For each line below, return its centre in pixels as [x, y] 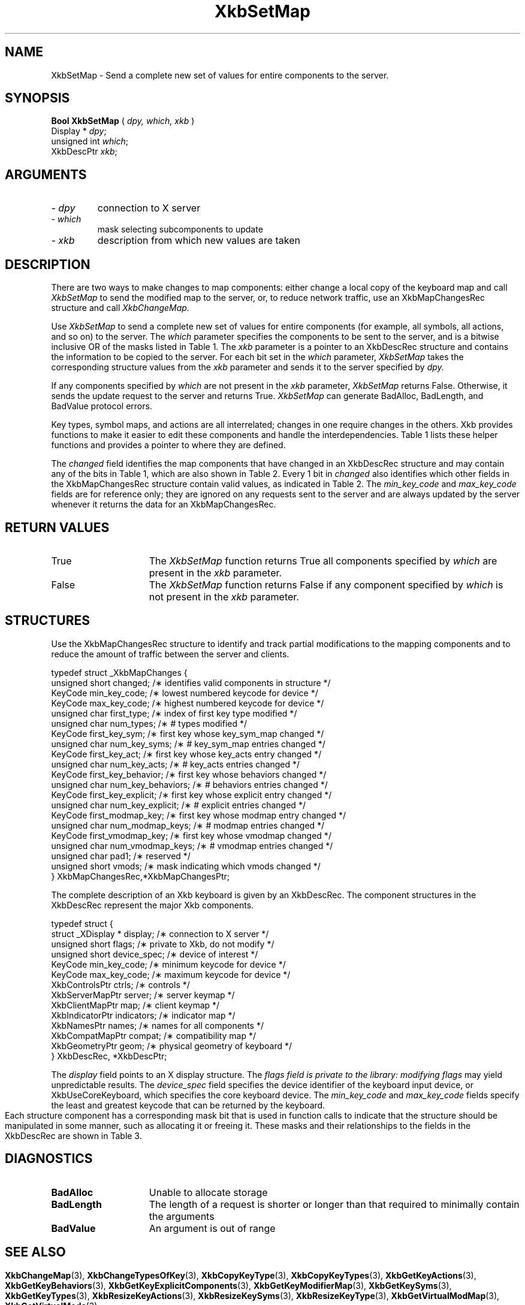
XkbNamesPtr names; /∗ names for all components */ [157, 1025]
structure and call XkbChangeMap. [120, 308]
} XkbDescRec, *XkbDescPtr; [109, 1056]
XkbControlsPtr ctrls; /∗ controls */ [120, 984]
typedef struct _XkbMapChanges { [119, 672]
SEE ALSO [35, 1252]
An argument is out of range [212, 1228]
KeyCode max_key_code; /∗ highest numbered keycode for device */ [188, 703]
